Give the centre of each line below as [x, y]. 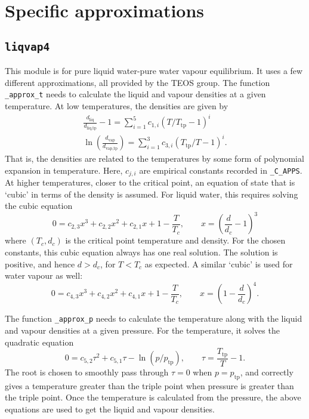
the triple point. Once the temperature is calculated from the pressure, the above [153, 397]
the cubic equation [39, 206]
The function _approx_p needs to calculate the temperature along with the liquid [154, 318]
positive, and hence [40, 264]
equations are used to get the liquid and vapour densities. [110, 409]
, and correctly [267, 372]
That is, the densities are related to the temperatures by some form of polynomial [154, 158]
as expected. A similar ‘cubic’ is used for [219, 264]
